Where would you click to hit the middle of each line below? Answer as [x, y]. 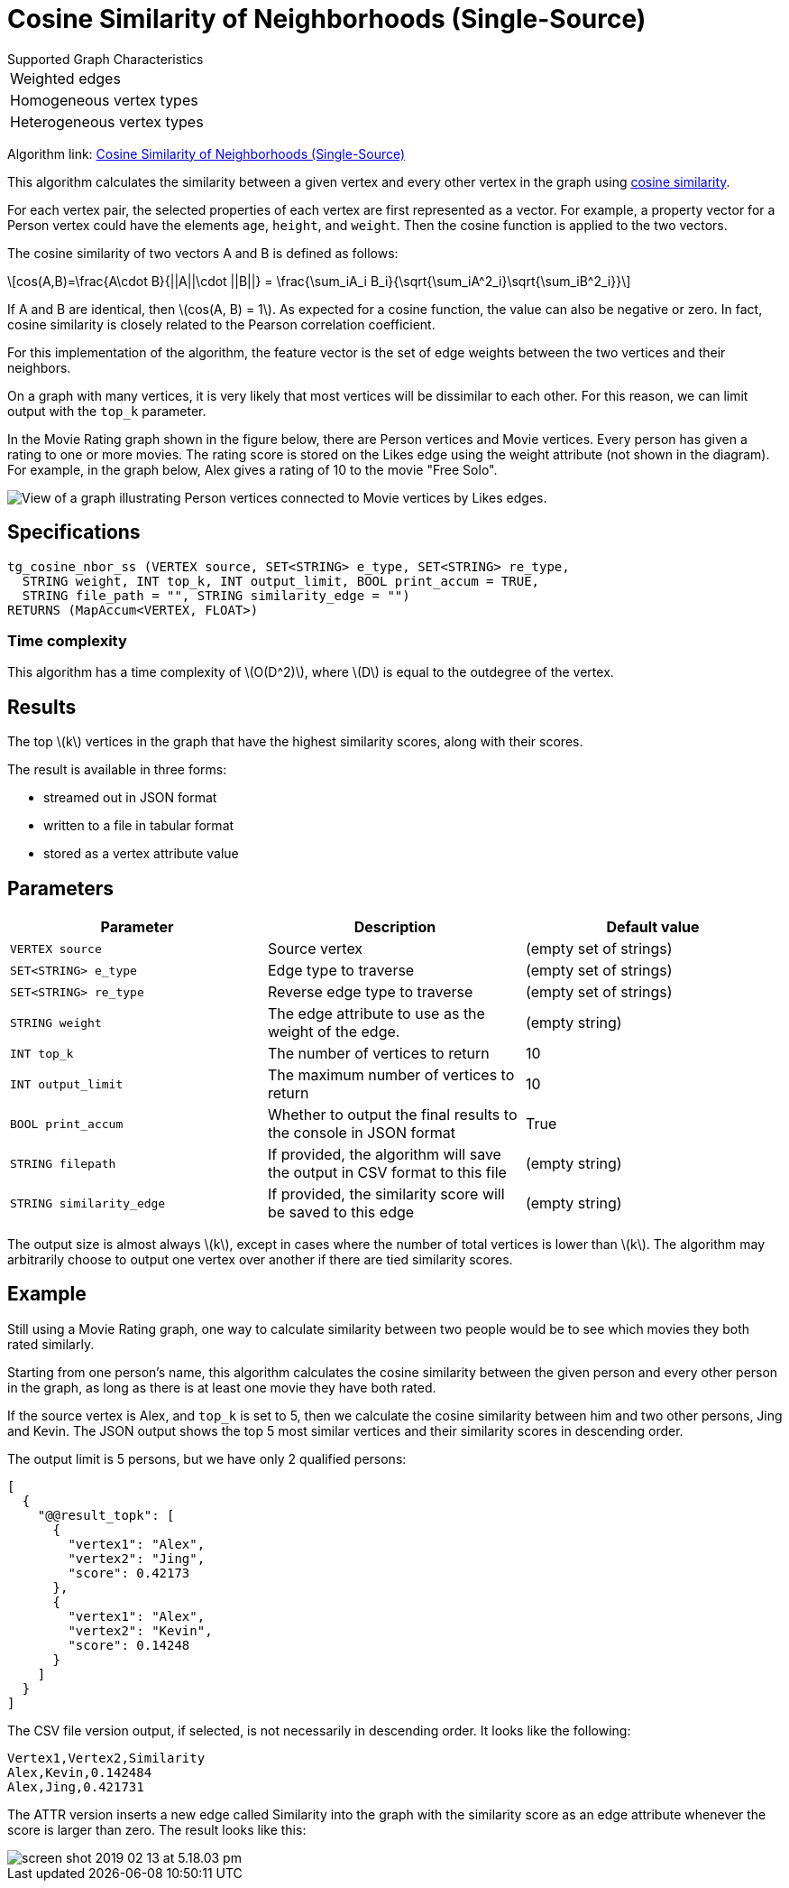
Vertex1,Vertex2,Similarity [106, 1758]
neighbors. [39, 367]
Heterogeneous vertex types [107, 121]
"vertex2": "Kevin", [140, 1630]
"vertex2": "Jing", [137, 1558]
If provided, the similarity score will [386, 1194]
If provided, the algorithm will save [384, 1155]
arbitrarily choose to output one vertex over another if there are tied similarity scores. [260, 1260]
